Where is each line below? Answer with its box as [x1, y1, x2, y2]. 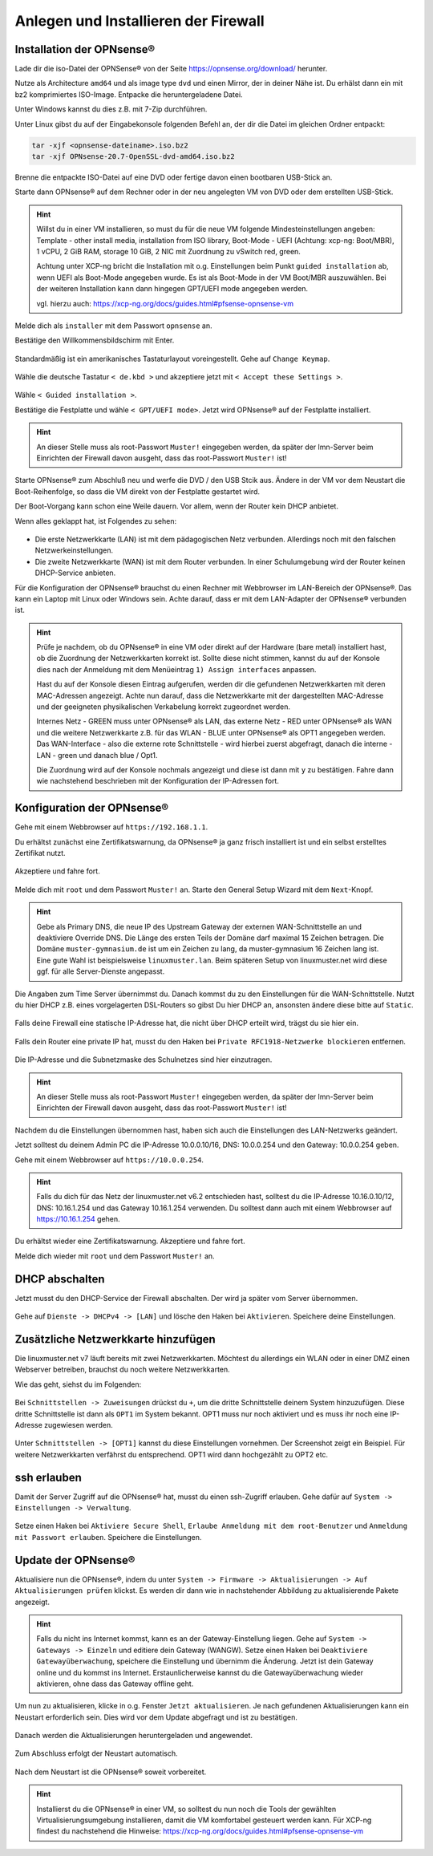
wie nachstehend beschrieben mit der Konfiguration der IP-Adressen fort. [36, 776, 280, 786]
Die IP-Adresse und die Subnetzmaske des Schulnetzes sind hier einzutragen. [14, 1055, 273, 1064]
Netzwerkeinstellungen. [34, 545, 114, 555]
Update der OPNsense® [14, 1553, 136, 1567]
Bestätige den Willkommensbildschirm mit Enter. [14, 335, 175, 345]
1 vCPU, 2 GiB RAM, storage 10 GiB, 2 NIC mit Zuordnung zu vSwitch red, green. [36, 246, 301, 256]
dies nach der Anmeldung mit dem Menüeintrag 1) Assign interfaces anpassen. [36, 664, 317, 674]
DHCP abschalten [14, 1272, 105, 1286]
